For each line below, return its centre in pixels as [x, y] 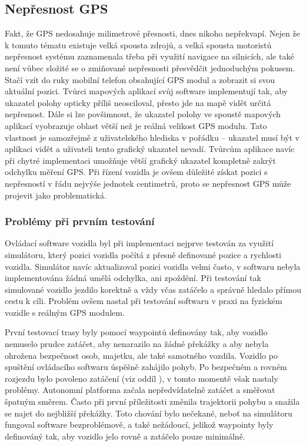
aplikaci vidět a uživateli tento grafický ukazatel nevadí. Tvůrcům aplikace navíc [150, 149]
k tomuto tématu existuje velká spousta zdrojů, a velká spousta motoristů [138, 44]
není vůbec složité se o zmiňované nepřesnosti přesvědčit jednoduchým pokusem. [150, 67]
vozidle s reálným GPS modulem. [65, 312]
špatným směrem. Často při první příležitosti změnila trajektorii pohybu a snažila [152, 402]
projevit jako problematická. [56, 195]
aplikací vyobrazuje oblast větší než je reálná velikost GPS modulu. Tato [136, 125]
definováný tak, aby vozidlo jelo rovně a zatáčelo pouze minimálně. [125, 436]
